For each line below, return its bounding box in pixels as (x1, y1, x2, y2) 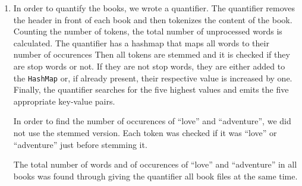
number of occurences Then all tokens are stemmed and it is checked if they (13, 48, 290, 61)
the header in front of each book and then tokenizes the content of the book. (13, 13, 292, 26)
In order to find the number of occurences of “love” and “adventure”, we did (13, 115, 291, 127)
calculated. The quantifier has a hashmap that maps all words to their (13, 36, 269, 49)
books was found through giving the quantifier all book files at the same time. (13, 169, 298, 182)
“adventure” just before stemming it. (13, 138, 147, 150)
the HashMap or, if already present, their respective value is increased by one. (13, 71, 292, 84)
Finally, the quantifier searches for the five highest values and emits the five (13, 83, 289, 96)
